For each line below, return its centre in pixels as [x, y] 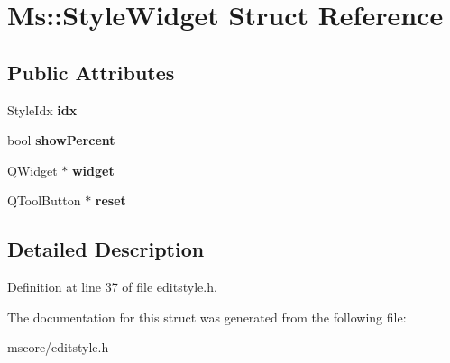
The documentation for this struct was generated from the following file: [207, 317]
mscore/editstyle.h [58, 347]
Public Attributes [91, 72]
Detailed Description [106, 249]
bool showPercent [61, 140]
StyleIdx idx [42, 109]
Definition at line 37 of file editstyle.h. [112, 287]
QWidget [32, 170]
